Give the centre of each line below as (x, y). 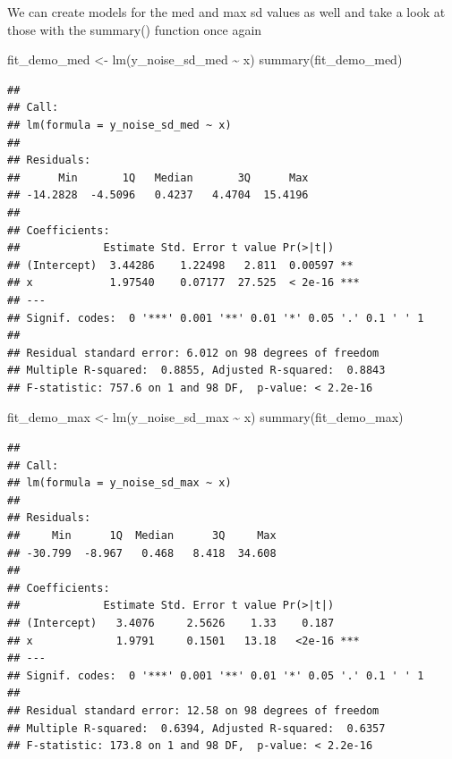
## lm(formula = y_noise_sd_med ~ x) (119, 125)
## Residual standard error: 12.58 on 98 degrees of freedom (193, 710)
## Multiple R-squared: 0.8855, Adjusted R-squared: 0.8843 (196, 371)
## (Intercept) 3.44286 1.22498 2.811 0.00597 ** (180, 265)
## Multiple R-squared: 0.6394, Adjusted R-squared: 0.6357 (196, 728)
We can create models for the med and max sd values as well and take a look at (226, 12)
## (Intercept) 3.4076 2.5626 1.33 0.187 (171, 623)
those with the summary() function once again (135, 29)
